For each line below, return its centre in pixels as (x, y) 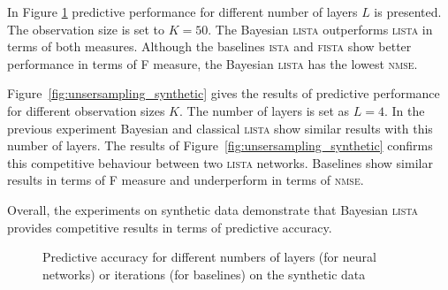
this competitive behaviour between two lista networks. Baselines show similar (220, 162)
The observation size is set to (86, 29)
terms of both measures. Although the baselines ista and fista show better (209, 46)
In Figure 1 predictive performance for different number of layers (182, 11)
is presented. (408, 11)
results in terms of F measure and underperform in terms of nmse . (186, 180)
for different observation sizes (86, 110)
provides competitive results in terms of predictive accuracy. (170, 227)
